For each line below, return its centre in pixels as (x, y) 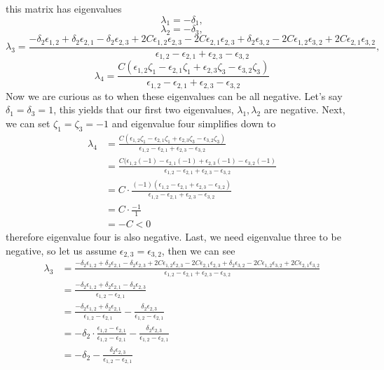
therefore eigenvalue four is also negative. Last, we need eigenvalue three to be (173, 237)
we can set (28, 123)
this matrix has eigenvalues (64, 8)
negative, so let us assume (61, 250)
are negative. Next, (304, 109)
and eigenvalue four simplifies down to (194, 123)
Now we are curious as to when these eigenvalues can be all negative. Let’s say (174, 95)
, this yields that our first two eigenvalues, (144, 109)
